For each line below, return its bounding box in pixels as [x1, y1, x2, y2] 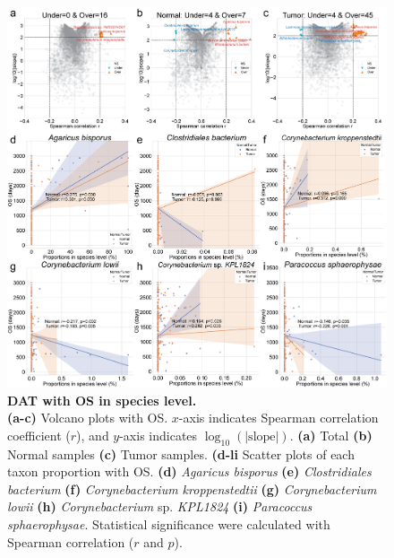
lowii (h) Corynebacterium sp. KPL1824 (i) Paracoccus [7, 497, 313, 516]
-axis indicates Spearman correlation [178, 408, 379, 427]
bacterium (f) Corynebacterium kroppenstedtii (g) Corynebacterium [7, 479, 377, 498]
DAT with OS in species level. [7, 390, 197, 409]
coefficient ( [7, 425, 71, 444]
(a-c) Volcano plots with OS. [7, 408, 168, 427]
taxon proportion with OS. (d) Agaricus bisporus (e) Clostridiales [7, 462, 372, 481]
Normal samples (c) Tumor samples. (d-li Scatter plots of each [7, 444, 355, 463]
